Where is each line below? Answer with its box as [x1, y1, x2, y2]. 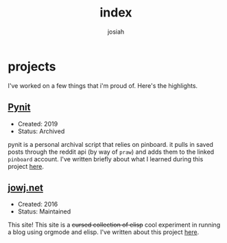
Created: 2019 [17, 119, 58, 128]
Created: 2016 [17, 200, 58, 209]
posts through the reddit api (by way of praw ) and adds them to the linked [8, 148, 215, 156]
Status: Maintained [17, 207, 71, 216]
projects [8, 58, 57, 74]
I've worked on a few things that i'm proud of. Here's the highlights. [8, 81, 198, 90]
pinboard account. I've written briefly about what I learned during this [8, 154, 204, 163]
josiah [107, 27, 125, 36]
